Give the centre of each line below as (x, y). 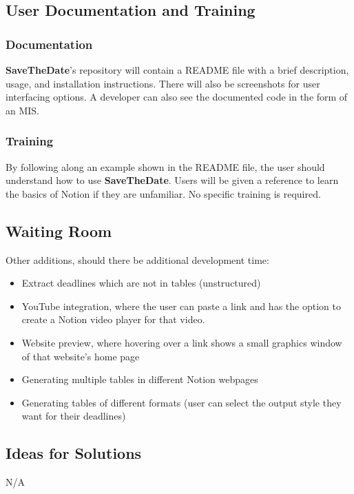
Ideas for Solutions (74, 453)
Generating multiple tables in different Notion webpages (140, 379)
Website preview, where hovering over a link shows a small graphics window (182, 342)
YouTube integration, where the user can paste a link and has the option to (181, 306)
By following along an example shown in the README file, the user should (165, 166)
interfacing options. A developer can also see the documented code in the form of (177, 97)
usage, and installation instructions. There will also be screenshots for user (163, 83)
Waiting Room (59, 230)
